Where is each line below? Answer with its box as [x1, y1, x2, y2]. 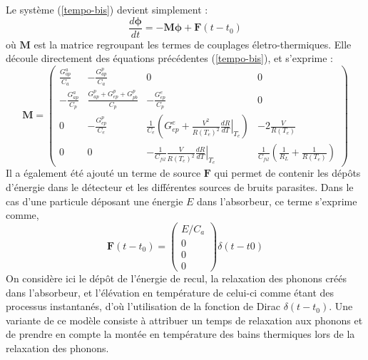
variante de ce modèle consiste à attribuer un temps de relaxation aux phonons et [6, 312, 363, 327]
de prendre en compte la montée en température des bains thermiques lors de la [6, 326, 355, 341]
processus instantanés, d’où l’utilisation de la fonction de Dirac [6, 299, 280, 314]
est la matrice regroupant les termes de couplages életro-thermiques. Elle [34, 36, 352, 51]
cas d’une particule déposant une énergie [6, 193, 183, 208]
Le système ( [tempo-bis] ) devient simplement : [6, 2, 208, 16]
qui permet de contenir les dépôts [214, 165, 361, 180]
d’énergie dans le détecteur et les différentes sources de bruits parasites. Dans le [6, 180, 354, 195]
